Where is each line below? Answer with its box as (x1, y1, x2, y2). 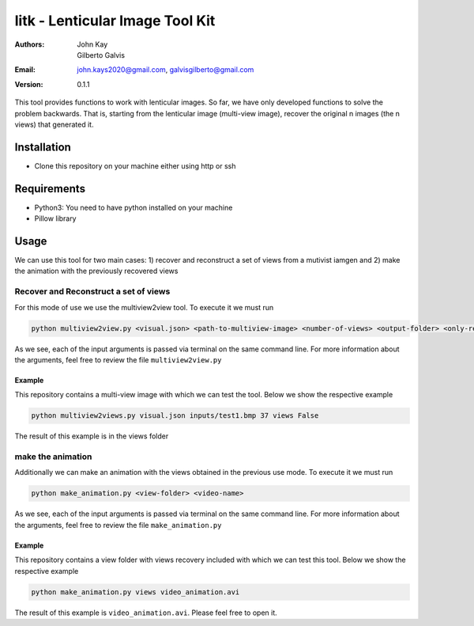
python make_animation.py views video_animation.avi (31, 587, 240, 597)
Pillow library (34, 214, 77, 223)
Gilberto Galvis (77, 50, 126, 59)
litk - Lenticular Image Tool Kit (14, 12, 216, 29)
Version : (14, 79, 43, 89)
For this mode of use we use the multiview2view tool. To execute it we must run (14, 302, 274, 312)
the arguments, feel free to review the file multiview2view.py (14, 355, 222, 364)
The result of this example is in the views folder (14, 431, 169, 441)
